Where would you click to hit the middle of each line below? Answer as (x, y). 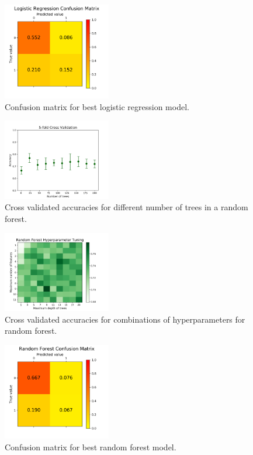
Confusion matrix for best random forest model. (91, 447)
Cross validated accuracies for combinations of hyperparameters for (125, 319)
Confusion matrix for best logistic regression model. (97, 106)
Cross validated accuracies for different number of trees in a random (126, 207)
